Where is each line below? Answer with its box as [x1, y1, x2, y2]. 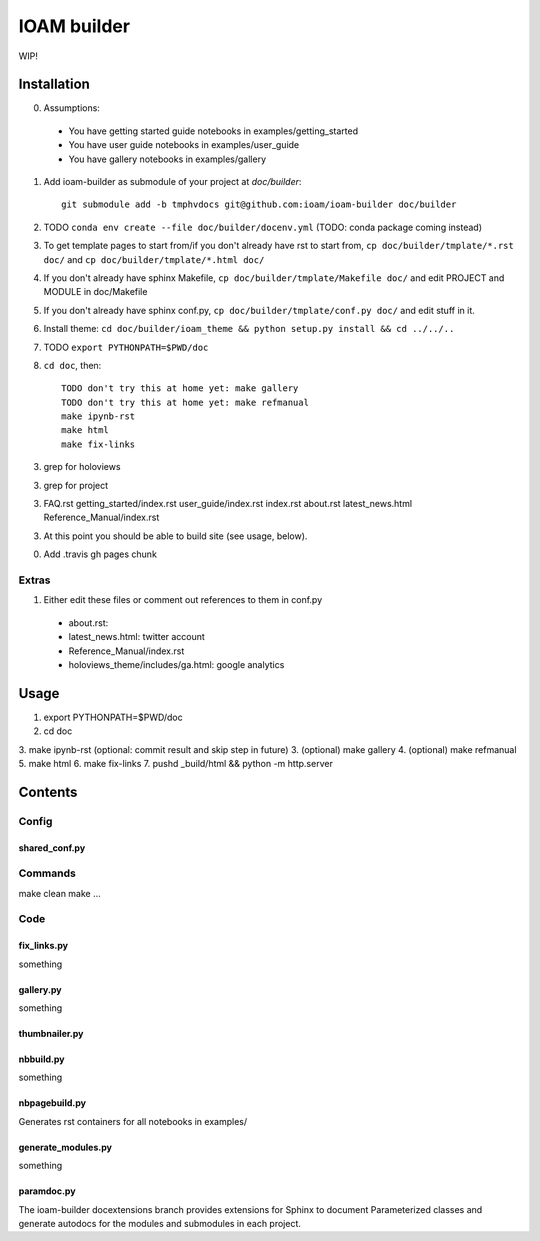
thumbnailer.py [18, 1028, 84, 1040]
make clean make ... [18, 887, 102, 899]
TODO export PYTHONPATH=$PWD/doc [43, 341, 209, 353]
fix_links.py [18, 940, 69, 952]
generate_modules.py [18, 1141, 112, 1153]
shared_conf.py [18, 841, 86, 854]
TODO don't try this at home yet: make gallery [61, 383, 299, 394]
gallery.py [18, 983, 62, 995]
